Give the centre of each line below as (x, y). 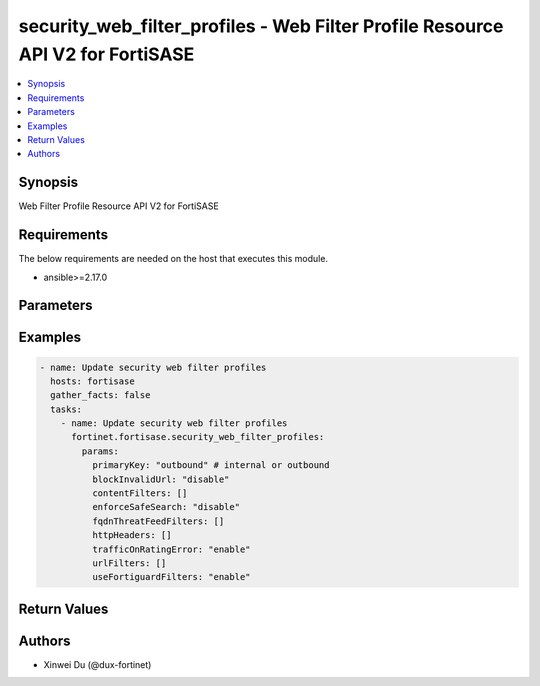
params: (100, 451)
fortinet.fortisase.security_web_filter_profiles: (198, 437)
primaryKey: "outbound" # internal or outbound (210, 465)
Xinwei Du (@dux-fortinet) (97, 664)
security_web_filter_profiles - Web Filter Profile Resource (261, 26)
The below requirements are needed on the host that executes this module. (173, 259)
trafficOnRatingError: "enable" (171, 549)
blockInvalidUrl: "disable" (160, 479)
